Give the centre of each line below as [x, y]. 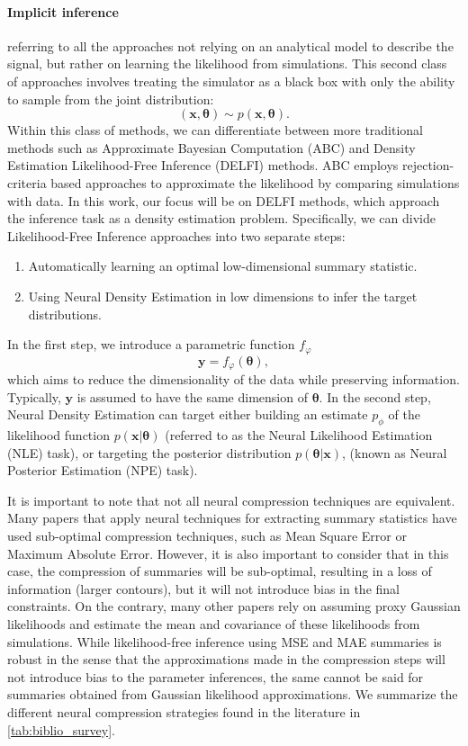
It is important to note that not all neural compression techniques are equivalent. [231, 500]
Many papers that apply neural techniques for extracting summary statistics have [232, 518]
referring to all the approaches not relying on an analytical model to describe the [230, 45]
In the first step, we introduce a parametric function [151, 344]
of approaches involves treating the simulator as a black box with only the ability [231, 81]
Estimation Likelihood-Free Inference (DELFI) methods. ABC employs [203, 165]
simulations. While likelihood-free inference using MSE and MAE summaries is [225, 641]
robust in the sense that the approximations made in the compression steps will [226, 659]
